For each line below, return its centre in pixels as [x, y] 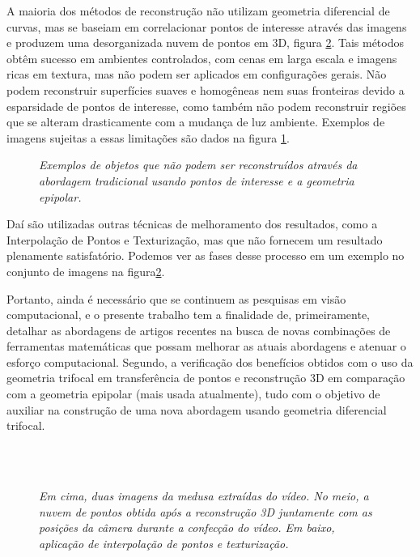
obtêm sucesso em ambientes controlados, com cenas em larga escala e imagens [202, 58]
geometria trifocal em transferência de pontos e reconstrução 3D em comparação [206, 378]
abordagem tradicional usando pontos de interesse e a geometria [197, 180]
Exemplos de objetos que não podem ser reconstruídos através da [198, 165]
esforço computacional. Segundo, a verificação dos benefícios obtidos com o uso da [210, 361]
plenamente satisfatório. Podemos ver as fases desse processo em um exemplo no [206, 255]
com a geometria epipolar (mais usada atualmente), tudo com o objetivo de [193, 394]
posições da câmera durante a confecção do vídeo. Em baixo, [187, 527]
